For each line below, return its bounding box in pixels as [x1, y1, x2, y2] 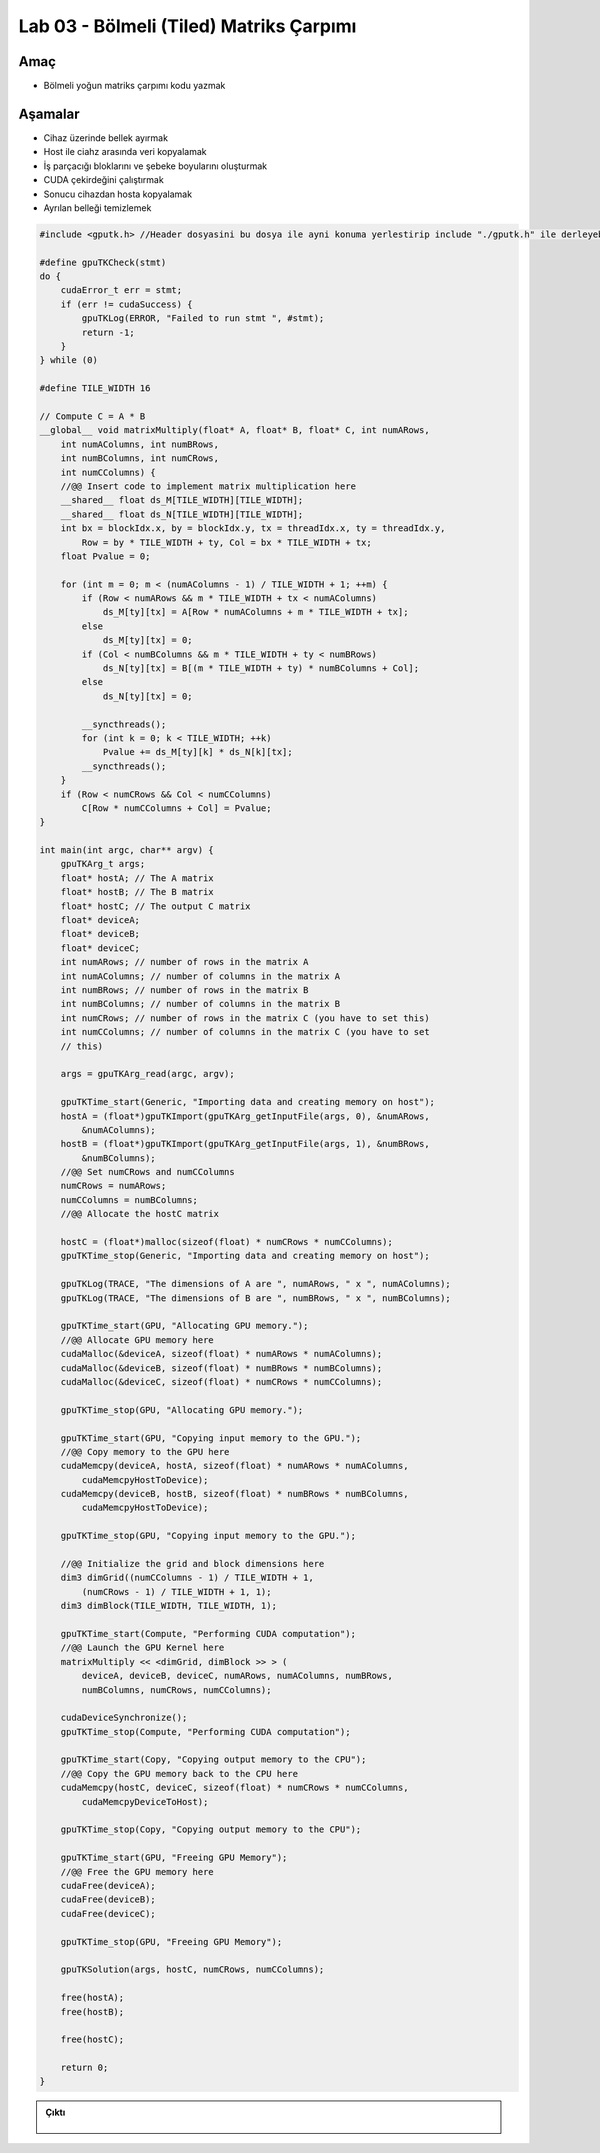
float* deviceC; [60, 942, 140, 954]
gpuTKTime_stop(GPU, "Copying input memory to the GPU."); [60, 1530, 357, 1542]
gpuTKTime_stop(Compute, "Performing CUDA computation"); [60, 1726, 351, 1737]
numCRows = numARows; [60, 1180, 167, 1192]
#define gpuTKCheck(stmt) [39, 256, 167, 268]
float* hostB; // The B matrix [60, 886, 214, 898]
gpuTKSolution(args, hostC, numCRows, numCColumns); [60, 1964, 325, 1975]
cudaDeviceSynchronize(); [60, 1712, 188, 1724]
